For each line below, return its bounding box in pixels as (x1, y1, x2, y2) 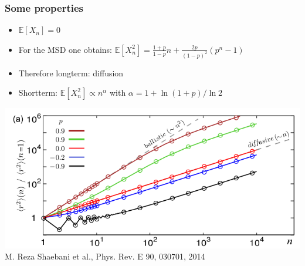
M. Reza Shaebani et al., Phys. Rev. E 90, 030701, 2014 (5, 250, 205, 262)
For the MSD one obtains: (18, 43, 112, 55)
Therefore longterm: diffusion (18, 66, 124, 79)
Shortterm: (18, 86, 58, 99)
